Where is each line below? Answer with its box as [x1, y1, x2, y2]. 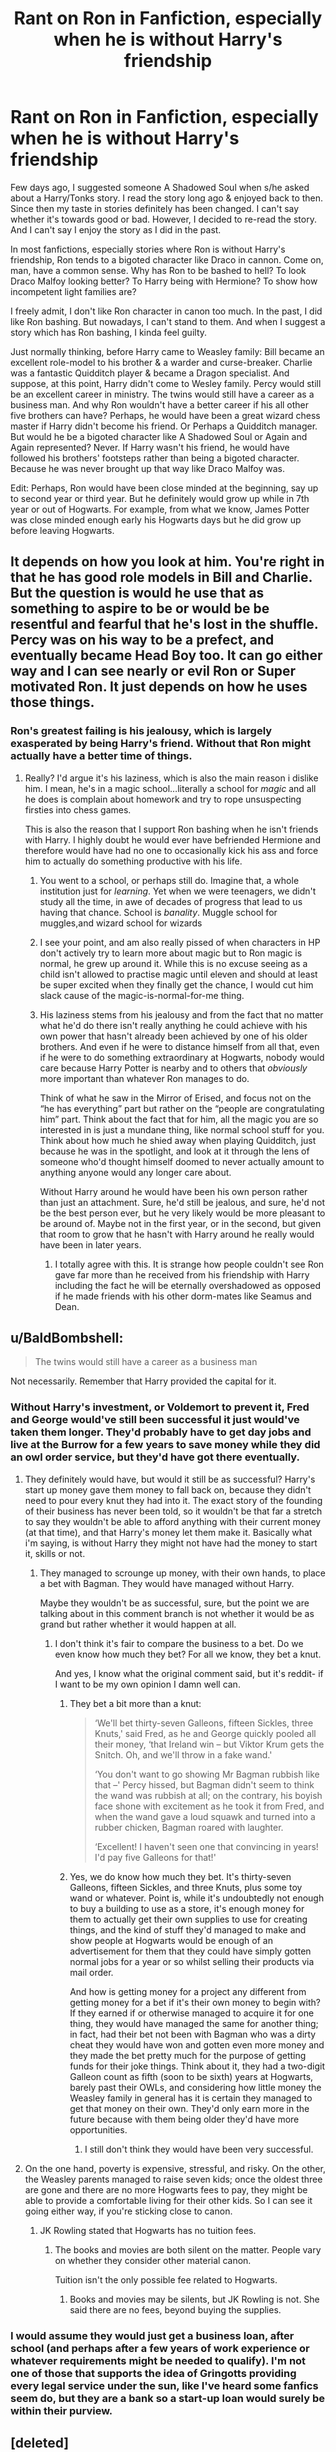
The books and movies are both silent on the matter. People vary [54, 2243, 322, 2256]
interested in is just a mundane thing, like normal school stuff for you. [39, 1123, 325, 1136]
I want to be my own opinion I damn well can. [54, 1678, 241, 1690]
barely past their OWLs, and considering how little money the [69, 2081, 322, 2093]
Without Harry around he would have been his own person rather [39, 1185, 308, 1197]
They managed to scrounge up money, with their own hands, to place [39, 1567, 326, 1579]
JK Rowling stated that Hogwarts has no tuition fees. [39, 2224, 257, 2236]
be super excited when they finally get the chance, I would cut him [39, 978, 314, 991]
